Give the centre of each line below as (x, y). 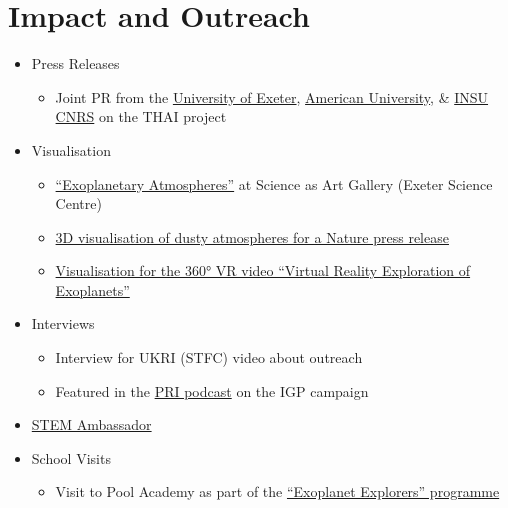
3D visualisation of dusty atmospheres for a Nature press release (252, 236)
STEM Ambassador (91, 424)
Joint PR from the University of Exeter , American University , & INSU (272, 96)
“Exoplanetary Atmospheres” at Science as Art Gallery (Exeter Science (274, 183)
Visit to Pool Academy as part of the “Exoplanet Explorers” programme (277, 491)
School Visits (71, 457)
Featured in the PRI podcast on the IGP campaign (212, 390)
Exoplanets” (92, 289)
